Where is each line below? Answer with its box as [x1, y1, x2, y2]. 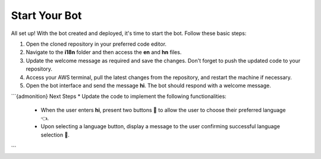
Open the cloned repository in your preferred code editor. [26, 40, 166, 47]
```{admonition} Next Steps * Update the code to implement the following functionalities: [11, 93, 227, 100]
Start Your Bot [11, 9, 82, 22]
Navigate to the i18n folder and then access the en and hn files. [26, 49, 182, 56]
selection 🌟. [40, 131, 70, 138]
